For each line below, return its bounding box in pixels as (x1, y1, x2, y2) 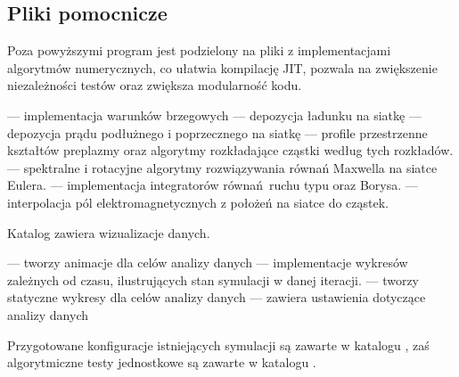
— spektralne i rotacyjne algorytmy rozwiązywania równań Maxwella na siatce (7, 158, 438, 176)
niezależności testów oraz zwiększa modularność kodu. (7, 76, 302, 94)
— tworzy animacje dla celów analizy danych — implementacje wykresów (7, 253, 408, 272)
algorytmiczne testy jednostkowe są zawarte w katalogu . (7, 353, 316, 372)
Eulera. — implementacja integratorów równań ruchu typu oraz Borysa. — (7, 176, 418, 194)
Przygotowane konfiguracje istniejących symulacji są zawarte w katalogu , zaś (7, 335, 430, 354)
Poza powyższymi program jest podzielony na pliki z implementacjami (7, 41, 391, 60)
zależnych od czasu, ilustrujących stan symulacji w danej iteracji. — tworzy (7, 270, 420, 289)
